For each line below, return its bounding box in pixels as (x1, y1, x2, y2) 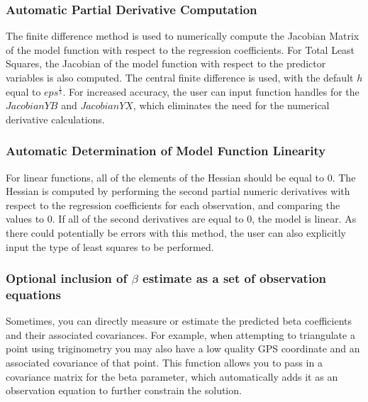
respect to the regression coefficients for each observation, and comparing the (6, 197, 340, 212)
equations (6, 286, 61, 303)
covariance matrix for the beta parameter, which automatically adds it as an (6, 369, 338, 384)
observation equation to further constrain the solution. (6, 383, 242, 398)
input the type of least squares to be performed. (6, 239, 214, 254)
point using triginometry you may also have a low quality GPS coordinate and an (6, 341, 360, 356)
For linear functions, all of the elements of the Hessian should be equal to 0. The (6, 169, 356, 184)
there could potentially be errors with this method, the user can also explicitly (6, 225, 347, 240)
